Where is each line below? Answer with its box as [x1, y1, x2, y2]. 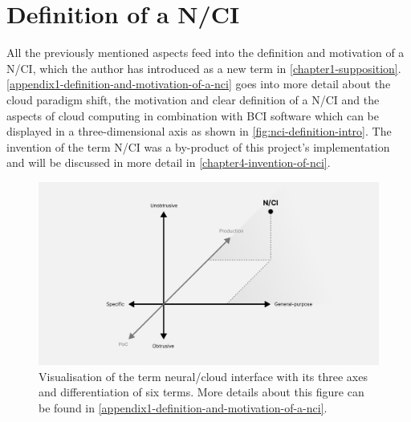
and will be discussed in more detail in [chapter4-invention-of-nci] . [6, 154, 331, 171]
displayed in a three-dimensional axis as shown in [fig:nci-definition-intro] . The [6, 123, 392, 140]
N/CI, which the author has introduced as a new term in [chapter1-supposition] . [6, 59, 401, 76]
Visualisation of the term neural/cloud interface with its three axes [39, 367, 368, 384]
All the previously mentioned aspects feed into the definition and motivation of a [6, 44, 405, 61]
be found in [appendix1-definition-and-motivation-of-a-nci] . [39, 399, 328, 416]
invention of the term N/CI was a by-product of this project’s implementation [6, 138, 390, 155]
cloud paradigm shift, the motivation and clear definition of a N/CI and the [6, 91, 380, 108]
